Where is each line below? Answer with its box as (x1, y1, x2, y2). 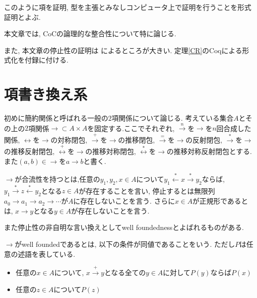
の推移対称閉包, (85, 146, 136, 156)
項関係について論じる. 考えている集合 (112, 113, 234, 123)
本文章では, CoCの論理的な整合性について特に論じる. (4, 28, 177, 39)
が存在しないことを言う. (71, 205, 150, 216)
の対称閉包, (51, 134, 87, 145)
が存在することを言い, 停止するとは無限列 (78, 185, 215, 196)
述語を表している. (17, 248, 75, 259)
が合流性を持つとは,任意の (14, 174, 100, 184)
